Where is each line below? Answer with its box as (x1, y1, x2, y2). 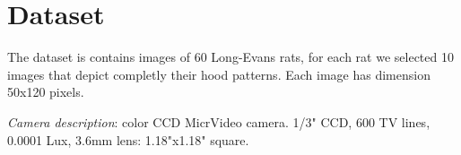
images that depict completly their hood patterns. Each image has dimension (7, 65, 431, 83)
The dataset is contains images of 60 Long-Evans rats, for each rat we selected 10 (7, 47, 454, 66)
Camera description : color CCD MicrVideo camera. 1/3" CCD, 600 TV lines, (7, 112, 431, 131)
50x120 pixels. (7, 82, 84, 101)
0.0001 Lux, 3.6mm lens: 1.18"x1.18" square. (7, 130, 249, 149)
